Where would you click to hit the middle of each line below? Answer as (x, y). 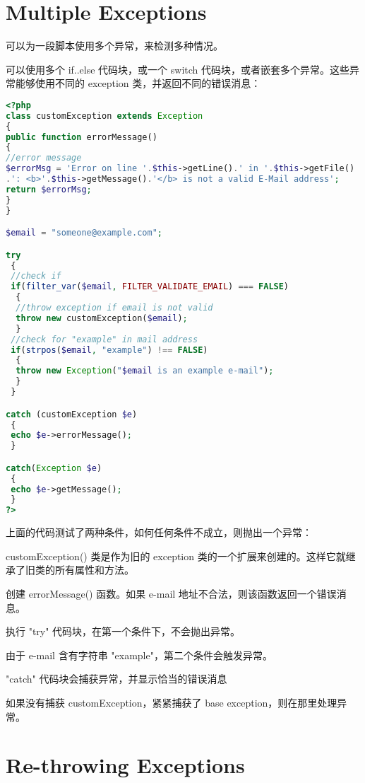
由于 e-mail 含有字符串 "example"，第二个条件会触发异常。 (139, 655)
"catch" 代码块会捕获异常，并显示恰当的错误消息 (116, 679)
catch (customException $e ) (72, 414)
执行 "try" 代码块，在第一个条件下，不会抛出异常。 (123, 631)
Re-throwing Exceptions (125, 765)
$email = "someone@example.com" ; (84, 233)
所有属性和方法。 (94, 570)
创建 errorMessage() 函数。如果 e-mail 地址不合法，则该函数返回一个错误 (171, 593)
